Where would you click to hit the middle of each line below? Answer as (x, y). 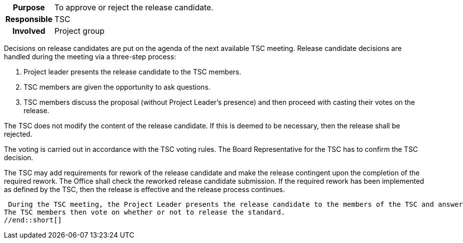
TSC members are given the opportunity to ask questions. (117, 87)
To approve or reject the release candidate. (134, 7)
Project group (79, 31)
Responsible (29, 19)
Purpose (29, 7)
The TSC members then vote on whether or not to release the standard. (145, 212)
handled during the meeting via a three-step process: (90, 57)
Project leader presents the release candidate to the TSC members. (132, 72)
